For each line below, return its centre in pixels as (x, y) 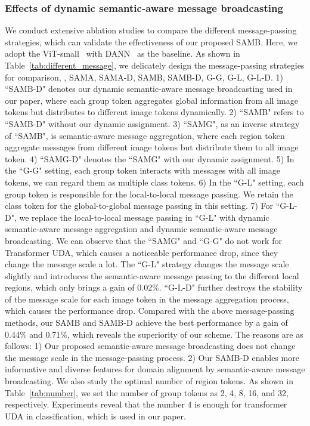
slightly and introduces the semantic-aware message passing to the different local (152, 275)
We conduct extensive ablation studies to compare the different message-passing (151, 30)
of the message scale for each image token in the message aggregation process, (147, 299)
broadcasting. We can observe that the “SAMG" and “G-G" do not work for (143, 240)
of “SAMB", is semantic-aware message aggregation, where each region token (145, 135)
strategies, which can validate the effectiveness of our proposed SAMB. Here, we (151, 41)
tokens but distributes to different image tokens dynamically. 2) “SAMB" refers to (154, 112)
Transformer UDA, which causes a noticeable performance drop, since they (142, 252)
